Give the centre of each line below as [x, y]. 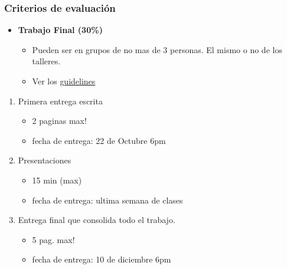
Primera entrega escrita [60, 101]
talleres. [46, 61]
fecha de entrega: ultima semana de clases [107, 200]
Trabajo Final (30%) [60, 30]
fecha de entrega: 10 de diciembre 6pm [102, 259]
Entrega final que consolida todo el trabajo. [97, 220]
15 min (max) [57, 180]
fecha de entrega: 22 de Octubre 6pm [99, 140]
